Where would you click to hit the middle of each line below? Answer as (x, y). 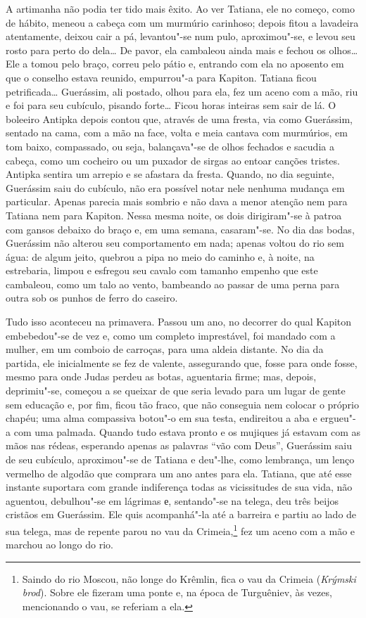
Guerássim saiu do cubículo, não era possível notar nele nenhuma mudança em (175, 187)
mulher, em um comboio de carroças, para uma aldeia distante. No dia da (165, 349)
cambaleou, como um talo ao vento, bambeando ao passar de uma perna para (173, 284)
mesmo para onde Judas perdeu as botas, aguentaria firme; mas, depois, (161, 376)
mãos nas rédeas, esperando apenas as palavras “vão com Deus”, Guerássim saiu (179, 445)
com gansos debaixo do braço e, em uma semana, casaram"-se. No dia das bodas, (180, 229)
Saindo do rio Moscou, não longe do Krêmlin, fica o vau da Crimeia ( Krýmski (189, 578)
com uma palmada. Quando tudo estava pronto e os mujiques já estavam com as (187, 431)
